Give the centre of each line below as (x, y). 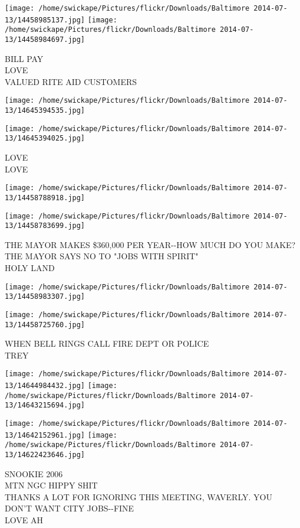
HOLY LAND (30, 268)
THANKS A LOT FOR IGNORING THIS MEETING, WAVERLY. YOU (139, 496)
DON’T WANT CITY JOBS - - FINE (70, 508)
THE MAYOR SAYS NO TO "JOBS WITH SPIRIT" (102, 256)
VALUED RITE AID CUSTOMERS (71, 81)
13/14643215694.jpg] (45, 405)
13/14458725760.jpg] (45, 325)
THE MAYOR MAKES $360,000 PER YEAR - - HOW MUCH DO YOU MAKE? (150, 244)
